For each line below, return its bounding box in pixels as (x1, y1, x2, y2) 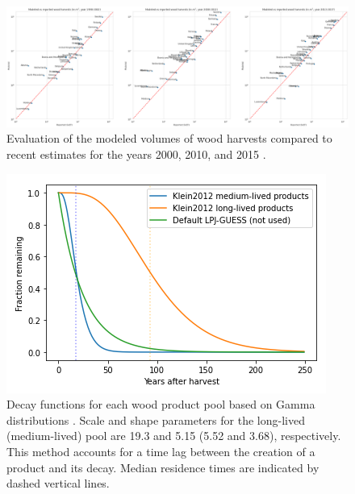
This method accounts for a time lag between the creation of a (6, 443, 315, 460)
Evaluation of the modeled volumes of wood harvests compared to (6, 130, 332, 147)
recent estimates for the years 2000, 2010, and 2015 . (6, 146, 266, 163)
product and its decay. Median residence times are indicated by (6, 459, 319, 475)
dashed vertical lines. (6, 475, 110, 492)
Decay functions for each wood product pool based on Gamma (6, 396, 315, 413)
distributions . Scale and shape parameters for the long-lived (6, 411, 305, 428)
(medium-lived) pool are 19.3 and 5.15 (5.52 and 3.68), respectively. (6, 427, 341, 444)
